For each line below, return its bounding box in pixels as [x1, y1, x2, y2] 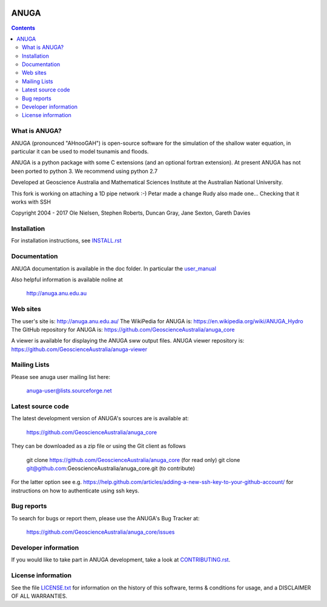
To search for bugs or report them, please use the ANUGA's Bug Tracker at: [11, 514, 200, 521]
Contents [11, 24, 36, 32]
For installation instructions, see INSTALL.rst [11, 237, 122, 244]
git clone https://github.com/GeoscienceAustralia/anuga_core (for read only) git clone [26, 456, 240, 463]
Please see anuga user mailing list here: [11, 373, 110, 380]
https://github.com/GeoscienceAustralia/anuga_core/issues [26, 528, 175, 536]
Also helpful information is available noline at [11, 276, 123, 283]
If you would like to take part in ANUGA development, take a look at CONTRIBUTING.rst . [11, 556, 231, 563]
